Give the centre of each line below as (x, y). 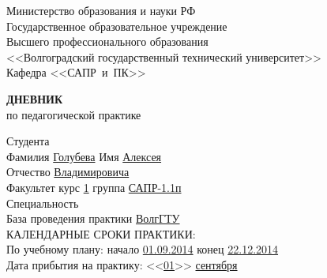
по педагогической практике (74, 114)
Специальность (43, 203)
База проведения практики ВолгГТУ (93, 218)
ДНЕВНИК (35, 98)
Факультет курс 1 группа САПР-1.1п (94, 187)
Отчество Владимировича (68, 172)
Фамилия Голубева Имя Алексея (84, 156)
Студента (28, 141)
